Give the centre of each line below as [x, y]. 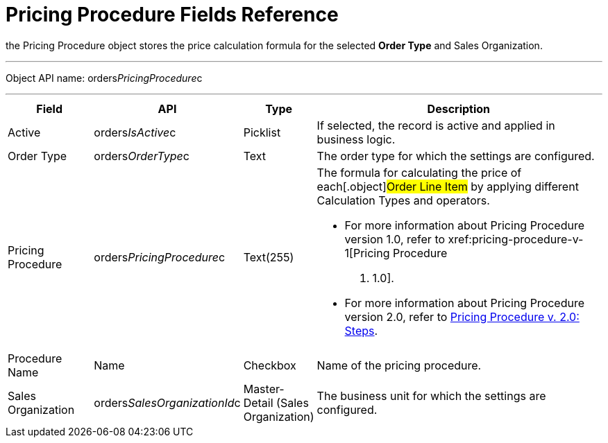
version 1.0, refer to [395, 239]
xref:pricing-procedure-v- [516, 239]
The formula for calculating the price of [419, 172]
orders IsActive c [135, 132]
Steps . [361, 330]
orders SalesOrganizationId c [167, 402]
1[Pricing [367, 253]
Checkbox [270, 365]
